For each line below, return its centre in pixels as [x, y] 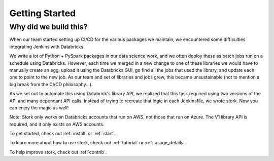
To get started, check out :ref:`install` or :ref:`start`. [63, 134]
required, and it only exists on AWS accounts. [57, 124]
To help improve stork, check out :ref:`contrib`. [58, 152]
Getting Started [43, 13]
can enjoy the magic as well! [39, 108]
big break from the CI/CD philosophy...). [51, 84]
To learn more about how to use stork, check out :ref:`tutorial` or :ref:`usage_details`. [98, 143]
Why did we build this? [48, 27]
